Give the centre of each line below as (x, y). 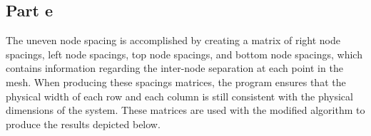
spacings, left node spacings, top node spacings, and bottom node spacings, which (184, 54)
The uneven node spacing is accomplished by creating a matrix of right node (173, 40)
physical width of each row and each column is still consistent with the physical (179, 96)
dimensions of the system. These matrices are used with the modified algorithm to (185, 110)
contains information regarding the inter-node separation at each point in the (174, 68)
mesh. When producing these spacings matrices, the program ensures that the (176, 82)
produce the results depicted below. (83, 124)
